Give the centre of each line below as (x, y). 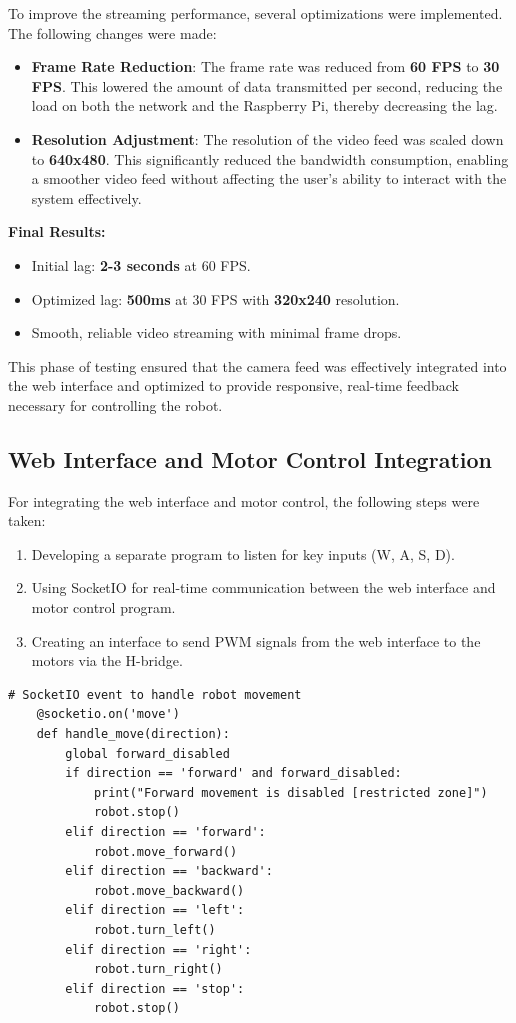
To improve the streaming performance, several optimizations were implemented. (255, 13)
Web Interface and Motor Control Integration (250, 458)
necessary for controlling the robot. (115, 404)
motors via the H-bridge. (107, 660)
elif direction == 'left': (155, 910)
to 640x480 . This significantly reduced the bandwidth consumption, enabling (270, 158)
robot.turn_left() (154, 929)
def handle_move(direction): (133, 734)
